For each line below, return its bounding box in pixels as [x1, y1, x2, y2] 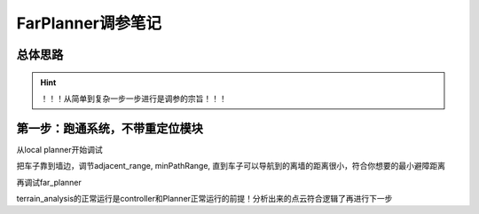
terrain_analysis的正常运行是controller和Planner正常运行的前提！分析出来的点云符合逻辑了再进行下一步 [16, 194, 393, 204]
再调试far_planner [16, 177, 82, 187]
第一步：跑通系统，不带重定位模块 [16, 121, 203, 136]
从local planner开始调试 [16, 144, 103, 155]
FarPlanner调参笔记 [16, 13, 161, 33]
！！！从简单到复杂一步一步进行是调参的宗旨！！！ [40, 93, 227, 104]
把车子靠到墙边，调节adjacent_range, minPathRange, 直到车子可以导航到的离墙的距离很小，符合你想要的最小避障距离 [16, 161, 446, 171]
